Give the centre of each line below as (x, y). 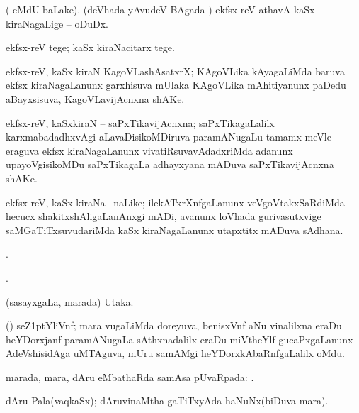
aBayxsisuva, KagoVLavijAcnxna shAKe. (95, 98)
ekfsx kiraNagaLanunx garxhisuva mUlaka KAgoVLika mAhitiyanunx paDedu (176, 85)
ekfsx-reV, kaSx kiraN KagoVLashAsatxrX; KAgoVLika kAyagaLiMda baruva (175, 71)
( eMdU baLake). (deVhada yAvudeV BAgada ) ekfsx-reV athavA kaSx (160, 9)
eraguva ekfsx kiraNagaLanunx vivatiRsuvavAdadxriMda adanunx (149, 150)
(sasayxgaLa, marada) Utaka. (70, 301)
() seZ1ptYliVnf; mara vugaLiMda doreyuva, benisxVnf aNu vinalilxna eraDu (174, 325)
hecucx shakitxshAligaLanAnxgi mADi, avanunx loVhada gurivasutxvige (164, 216)
